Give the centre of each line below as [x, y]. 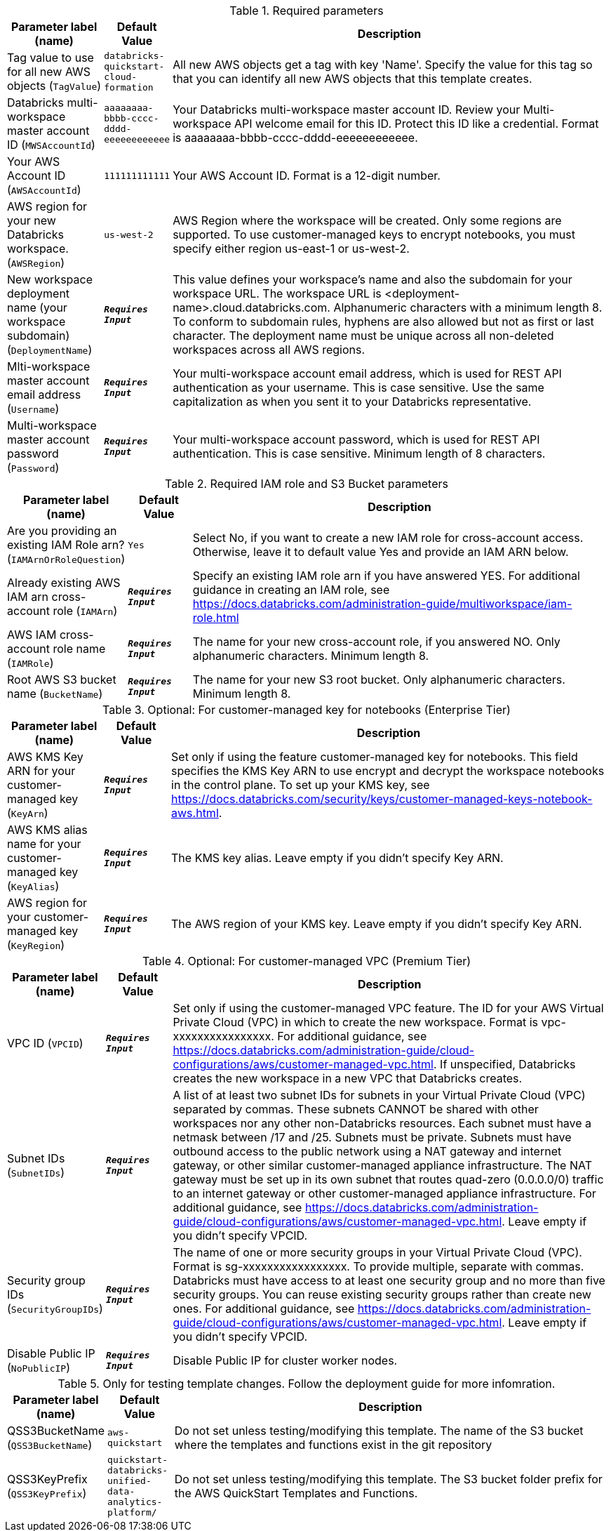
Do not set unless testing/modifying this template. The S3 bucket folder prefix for [388, 1479]
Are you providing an [62, 531]
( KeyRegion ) [36, 945]
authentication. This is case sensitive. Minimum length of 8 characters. [359, 453]
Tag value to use [51, 58]
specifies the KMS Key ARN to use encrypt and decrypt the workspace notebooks [388, 771]
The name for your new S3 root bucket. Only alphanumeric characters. [379, 680]
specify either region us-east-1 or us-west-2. [291, 248]
